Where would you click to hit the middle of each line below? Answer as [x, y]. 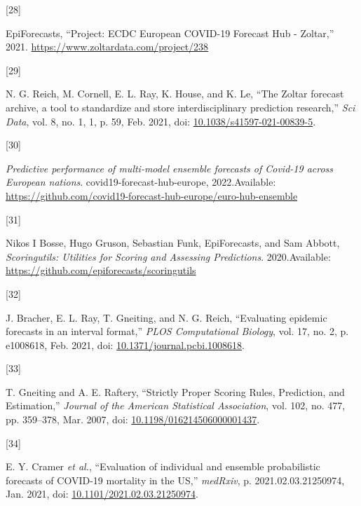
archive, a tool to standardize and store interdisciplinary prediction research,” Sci [180, 107]
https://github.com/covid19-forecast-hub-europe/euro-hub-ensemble [152, 195]
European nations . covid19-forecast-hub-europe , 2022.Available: [141, 182]
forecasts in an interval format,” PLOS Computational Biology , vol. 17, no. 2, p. [177, 331]
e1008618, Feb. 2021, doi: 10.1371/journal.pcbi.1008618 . [125, 344]
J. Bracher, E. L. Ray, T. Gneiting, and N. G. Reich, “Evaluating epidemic [166, 317]
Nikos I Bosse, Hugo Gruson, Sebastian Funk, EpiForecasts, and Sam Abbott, [173, 243]
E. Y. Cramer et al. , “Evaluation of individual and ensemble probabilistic [163, 466]
